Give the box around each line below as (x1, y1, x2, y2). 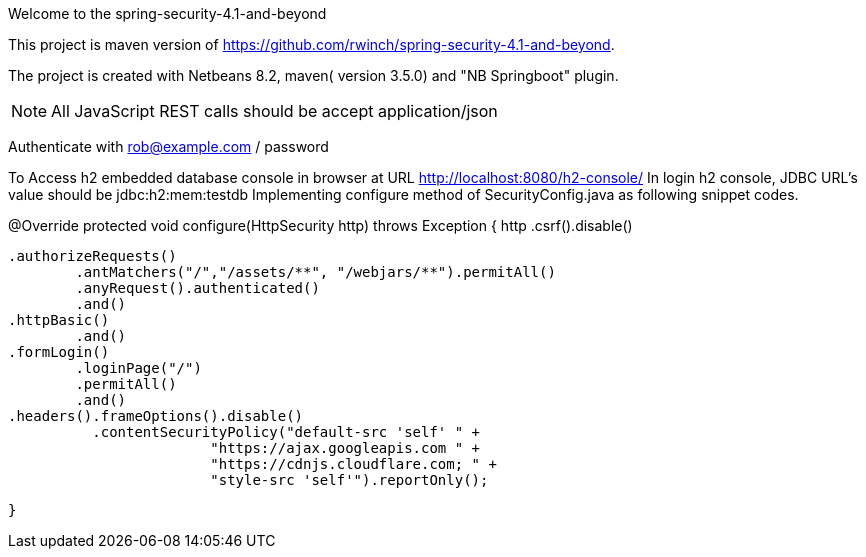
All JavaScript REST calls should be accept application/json (51, 101, 498, 121)
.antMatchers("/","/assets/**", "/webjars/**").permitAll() (75, 264, 556, 280)
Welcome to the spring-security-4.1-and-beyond (8, 5, 327, 22)
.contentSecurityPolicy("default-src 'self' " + (92, 424, 481, 440)
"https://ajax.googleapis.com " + (210, 440, 481, 456)
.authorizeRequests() (8, 248, 177, 264)
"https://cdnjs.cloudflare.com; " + (210, 456, 497, 472)
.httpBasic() (8, 312, 110, 328)
